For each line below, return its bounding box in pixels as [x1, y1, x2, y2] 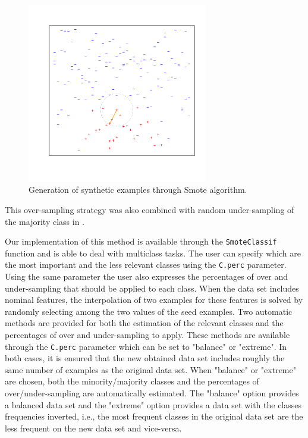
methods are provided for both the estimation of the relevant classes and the [5, 317, 284, 329]
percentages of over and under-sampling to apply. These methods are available [5, 328, 290, 341]
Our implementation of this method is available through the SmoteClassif [5, 235, 277, 248]
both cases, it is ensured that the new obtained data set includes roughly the [5, 352, 285, 364]
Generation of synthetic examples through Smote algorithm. [29, 183, 247, 196]
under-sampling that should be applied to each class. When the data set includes [5, 281, 299, 294]
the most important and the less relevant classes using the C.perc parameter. [5, 258, 287, 271]
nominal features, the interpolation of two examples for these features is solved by [5, 293, 303, 306]
